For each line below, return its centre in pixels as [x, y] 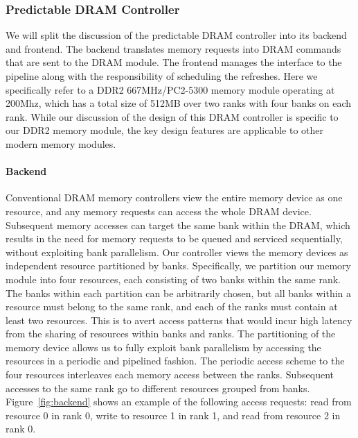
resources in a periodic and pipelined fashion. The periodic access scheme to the [175, 361]
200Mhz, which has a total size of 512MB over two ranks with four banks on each [179, 103]
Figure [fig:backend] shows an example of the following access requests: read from [179, 402]
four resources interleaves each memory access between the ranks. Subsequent [170, 374]
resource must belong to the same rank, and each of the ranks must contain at [172, 306]
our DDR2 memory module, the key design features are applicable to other [165, 130]
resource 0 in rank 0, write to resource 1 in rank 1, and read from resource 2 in [173, 415]
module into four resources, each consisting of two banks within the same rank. [173, 279]
